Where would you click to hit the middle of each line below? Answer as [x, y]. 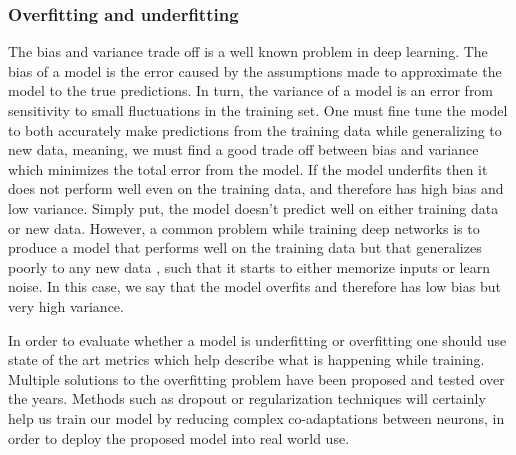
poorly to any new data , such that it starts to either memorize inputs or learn [249, 266]
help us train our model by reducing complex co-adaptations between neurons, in [256, 417]
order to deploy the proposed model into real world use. [179, 437]
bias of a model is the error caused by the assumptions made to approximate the [255, 70]
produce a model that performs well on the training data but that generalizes [245, 247]
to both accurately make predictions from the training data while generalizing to [255, 129]
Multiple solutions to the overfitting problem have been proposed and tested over [256, 378]
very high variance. [66, 305]
